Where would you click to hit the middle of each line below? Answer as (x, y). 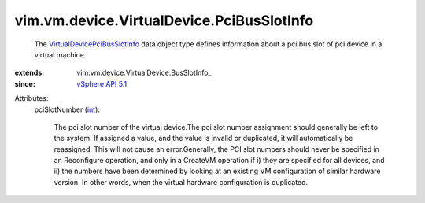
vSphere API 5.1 (102, 83)
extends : (30, 73)
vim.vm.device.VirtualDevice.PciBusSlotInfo (164, 20)
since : (25, 83)
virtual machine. (60, 54)
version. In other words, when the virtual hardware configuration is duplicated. (181, 182)
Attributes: (31, 98)
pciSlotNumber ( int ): (67, 109)
